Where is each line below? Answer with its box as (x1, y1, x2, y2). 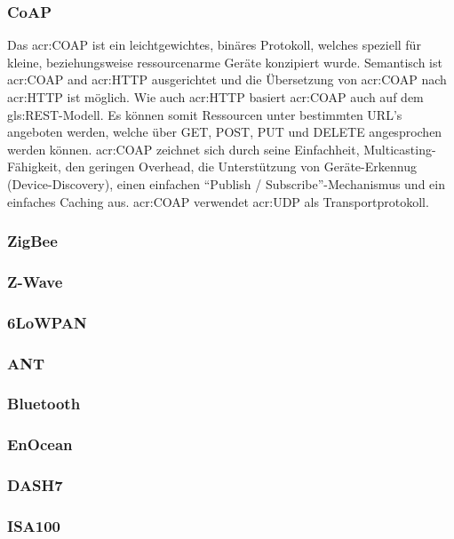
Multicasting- (363, 139, 436, 158)
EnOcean (7, 433, 73, 456)
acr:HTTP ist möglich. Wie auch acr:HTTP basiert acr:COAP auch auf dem (7, 88, 424, 106)
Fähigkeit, (7, 157, 61, 176)
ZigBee (7, 230, 58, 252)
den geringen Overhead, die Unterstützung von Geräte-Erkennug (65, 157, 417, 176)
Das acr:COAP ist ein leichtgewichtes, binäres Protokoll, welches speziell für (7, 36, 421, 54)
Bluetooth (7, 392, 81, 415)
